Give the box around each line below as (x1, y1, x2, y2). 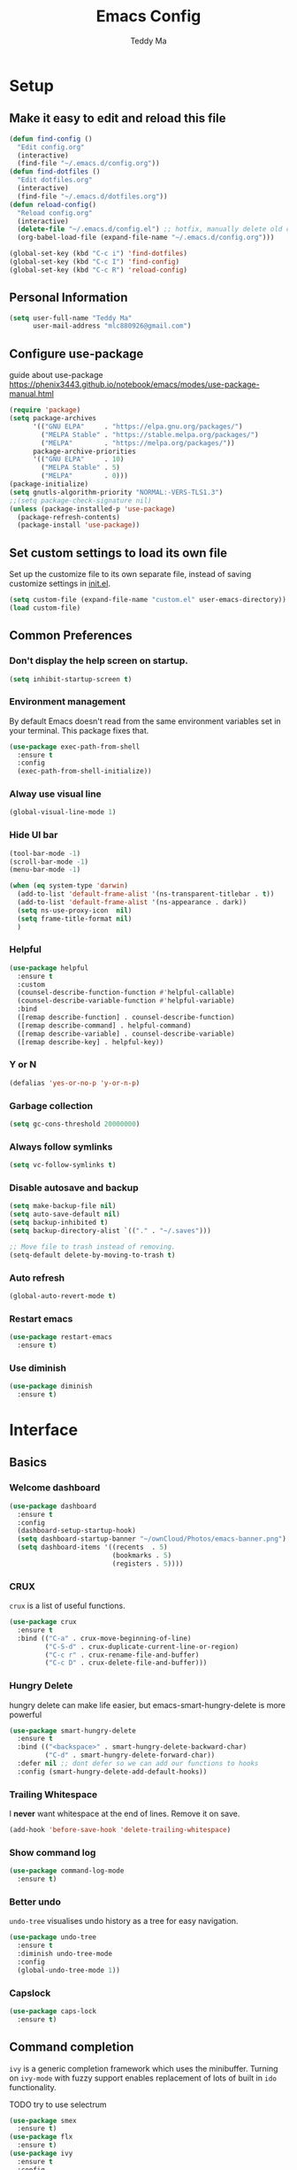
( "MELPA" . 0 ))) (41, 472, 128, 481)
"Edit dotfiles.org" (17, 175, 93, 185)
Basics (9, 1455, 47, 1470)
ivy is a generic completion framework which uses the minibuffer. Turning (9, 2063, 278, 2074)
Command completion (9, 2040, 134, 2055)
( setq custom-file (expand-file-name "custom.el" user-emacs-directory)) (9, 596, 287, 604)
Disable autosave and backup (9, 1181, 139, 1194)
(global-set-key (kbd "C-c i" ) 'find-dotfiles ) (9, 250, 188, 258)
